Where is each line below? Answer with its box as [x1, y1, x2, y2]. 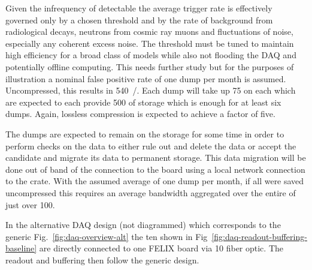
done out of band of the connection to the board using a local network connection [5, 163, 305, 175]
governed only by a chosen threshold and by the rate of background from [5, 13, 273, 26]
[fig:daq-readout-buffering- [211, 230, 307, 242]
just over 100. [5, 198, 55, 211]
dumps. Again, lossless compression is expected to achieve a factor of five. [5, 107, 275, 120]
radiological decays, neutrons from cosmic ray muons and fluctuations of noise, [5, 25, 293, 38]
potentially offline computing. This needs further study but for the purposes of [5, 60, 294, 73]
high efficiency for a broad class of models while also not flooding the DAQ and [5, 49, 296, 61]
